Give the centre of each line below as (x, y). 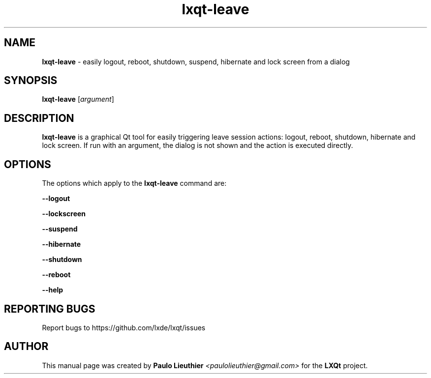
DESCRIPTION (39, 118)
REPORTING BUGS (50, 309)
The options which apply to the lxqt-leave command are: (134, 183)
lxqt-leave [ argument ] (78, 99)
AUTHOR (26, 347)
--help (53, 290)
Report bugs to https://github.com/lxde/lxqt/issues (124, 327)
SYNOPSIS (31, 81)
